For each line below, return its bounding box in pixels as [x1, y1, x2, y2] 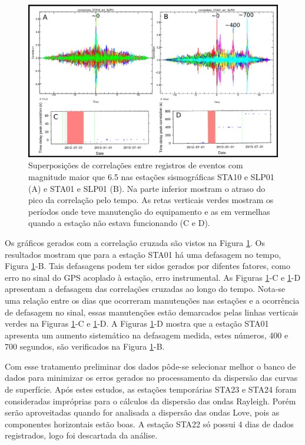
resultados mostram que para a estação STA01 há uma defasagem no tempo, [5, 248, 281, 260]
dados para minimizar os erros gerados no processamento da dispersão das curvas [5, 371, 298, 384]
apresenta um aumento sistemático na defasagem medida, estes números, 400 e [5, 328, 289, 341]
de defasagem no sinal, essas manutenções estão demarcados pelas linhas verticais [5, 305, 299, 318]
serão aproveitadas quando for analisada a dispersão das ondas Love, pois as [5, 406, 280, 419]
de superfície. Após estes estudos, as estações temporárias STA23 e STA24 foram [5, 383, 297, 396]
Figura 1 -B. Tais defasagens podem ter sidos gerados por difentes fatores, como [5, 260, 290, 272]
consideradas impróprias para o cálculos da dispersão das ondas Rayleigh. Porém [5, 394, 296, 407]
